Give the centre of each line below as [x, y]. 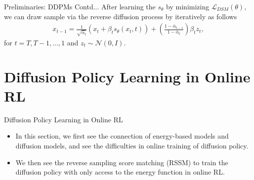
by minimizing [188, 6]
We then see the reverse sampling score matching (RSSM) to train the [122, 162]
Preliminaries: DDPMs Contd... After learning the [80, 6]
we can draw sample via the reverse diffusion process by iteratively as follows [121, 16]
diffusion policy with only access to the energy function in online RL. [120, 172]
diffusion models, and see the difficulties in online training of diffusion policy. [132, 146]
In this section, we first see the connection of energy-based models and [122, 136]
